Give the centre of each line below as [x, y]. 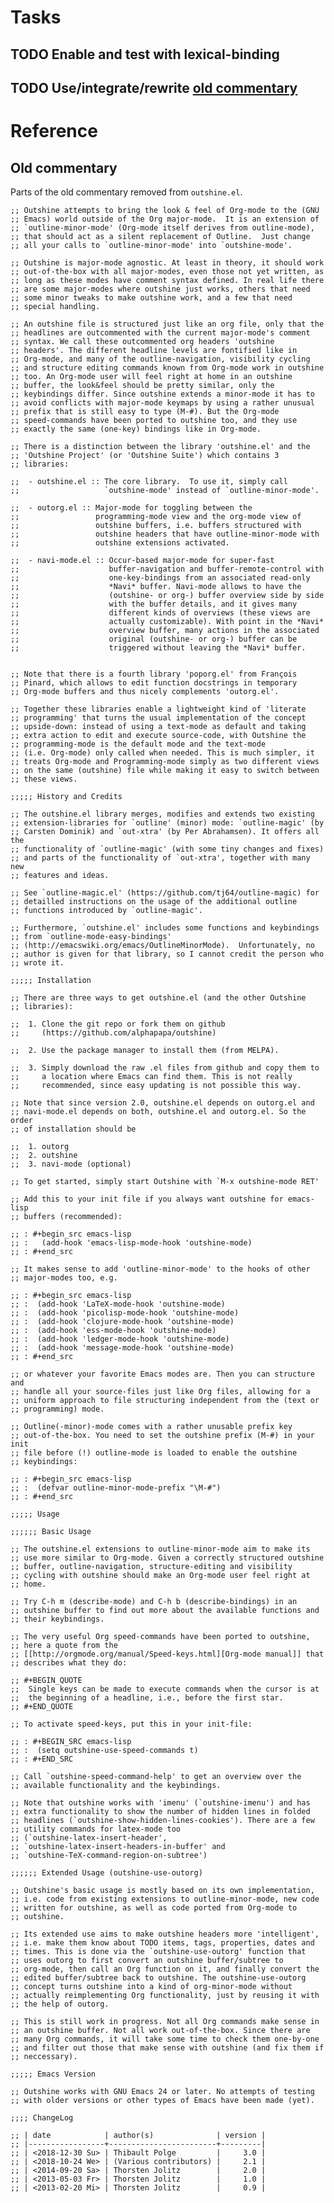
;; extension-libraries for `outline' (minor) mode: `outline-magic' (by [167, 822]
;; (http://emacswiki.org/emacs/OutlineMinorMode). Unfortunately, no [162, 945]
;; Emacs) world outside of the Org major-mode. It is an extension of [165, 219]
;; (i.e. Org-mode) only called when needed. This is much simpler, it [162, 752]
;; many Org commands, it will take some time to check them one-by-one [165, 2039]
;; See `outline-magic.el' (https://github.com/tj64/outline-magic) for [165, 892]
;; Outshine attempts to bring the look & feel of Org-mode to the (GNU [165, 210]
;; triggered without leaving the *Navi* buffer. [158, 647]
